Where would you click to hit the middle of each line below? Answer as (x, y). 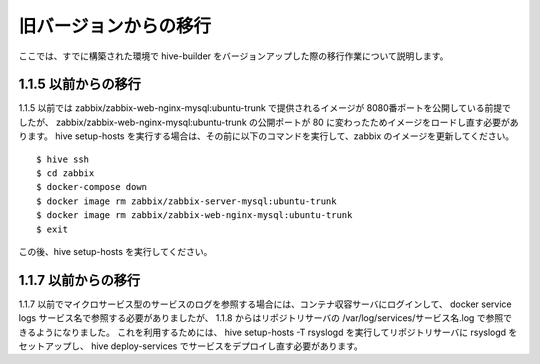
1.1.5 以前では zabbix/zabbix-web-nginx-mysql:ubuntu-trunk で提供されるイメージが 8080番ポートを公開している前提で (265, 108)
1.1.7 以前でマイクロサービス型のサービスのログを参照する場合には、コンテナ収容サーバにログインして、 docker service (265, 304)
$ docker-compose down (92, 187)
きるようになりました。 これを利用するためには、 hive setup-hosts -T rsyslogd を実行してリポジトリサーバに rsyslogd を (268, 332)
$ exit (52, 229)
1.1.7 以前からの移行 (79, 280)
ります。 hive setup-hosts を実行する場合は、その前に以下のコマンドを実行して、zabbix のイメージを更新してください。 (266, 136)
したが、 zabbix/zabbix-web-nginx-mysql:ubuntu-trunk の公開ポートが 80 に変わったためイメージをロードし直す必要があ (268, 122)
